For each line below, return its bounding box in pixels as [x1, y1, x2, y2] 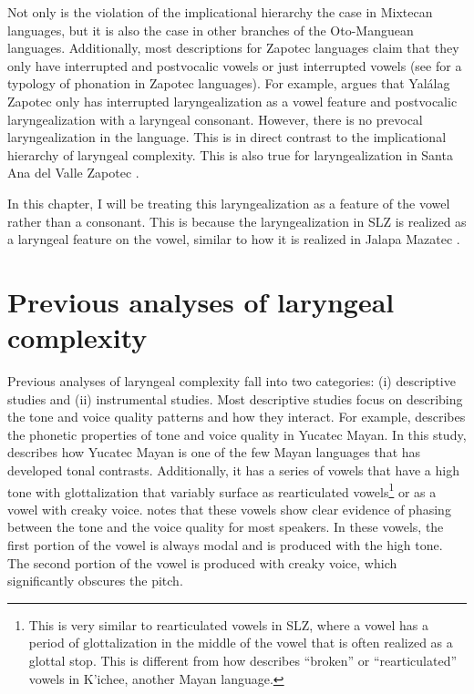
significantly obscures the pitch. [7, 571, 183, 590]
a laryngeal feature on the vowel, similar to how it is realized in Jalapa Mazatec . [7, 230, 460, 249]
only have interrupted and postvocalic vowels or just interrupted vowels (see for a [7, 56, 462, 75]
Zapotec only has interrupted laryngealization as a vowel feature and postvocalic [7, 91, 458, 110]
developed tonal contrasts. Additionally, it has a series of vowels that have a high [7, 461, 459, 479]
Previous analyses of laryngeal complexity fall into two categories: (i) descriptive [7, 372, 456, 391]
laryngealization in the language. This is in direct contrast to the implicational [7, 128, 447, 147]
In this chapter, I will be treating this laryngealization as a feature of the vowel [7, 193, 450, 212]
